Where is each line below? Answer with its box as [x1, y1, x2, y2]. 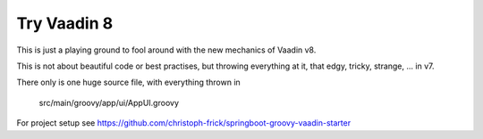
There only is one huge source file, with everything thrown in [16, 77, 241, 88]
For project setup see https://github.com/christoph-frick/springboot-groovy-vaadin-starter [16, 118, 352, 128]
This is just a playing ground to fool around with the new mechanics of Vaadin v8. [16, 45, 317, 55]
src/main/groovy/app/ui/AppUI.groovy [38, 97, 179, 108]
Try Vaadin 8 [16, 13, 114, 33]
